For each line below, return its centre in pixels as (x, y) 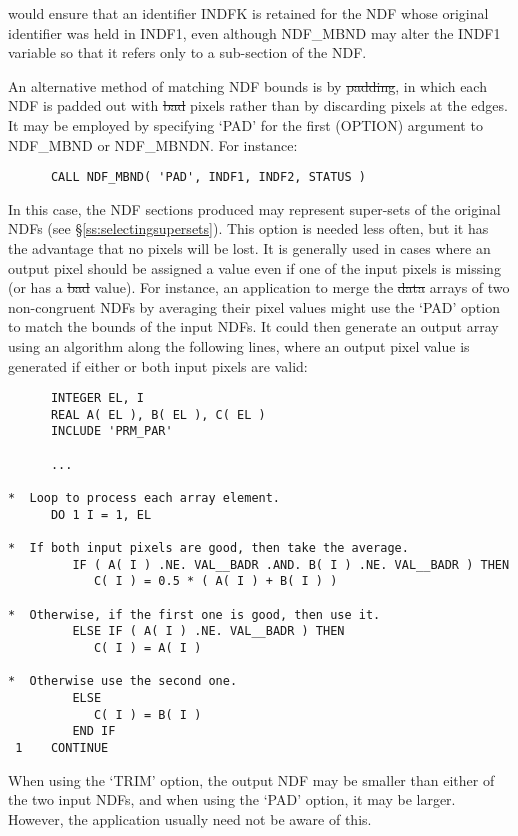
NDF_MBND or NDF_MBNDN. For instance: (153, 144)
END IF (94, 731)
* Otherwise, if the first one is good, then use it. (194, 614)
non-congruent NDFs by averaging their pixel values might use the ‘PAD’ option (254, 306)
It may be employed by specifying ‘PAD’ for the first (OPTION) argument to (245, 124)
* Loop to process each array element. (144, 498)
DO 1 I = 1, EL (101, 514)
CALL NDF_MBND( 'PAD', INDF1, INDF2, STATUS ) (208, 177)
